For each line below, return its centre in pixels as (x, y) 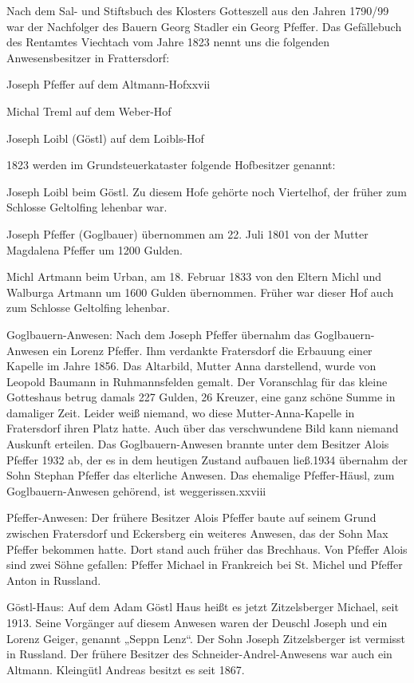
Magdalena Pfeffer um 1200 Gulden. (95, 249)
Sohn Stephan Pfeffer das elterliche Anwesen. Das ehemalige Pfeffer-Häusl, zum (201, 475)
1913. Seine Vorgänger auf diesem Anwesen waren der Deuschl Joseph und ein (197, 622)
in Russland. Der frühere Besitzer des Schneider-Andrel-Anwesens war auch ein (199, 654)
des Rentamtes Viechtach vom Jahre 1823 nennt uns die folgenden (168, 42)
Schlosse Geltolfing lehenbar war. (87, 207)
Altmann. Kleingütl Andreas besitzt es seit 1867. (126, 669)
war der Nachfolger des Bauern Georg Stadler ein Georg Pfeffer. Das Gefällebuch (204, 26)
